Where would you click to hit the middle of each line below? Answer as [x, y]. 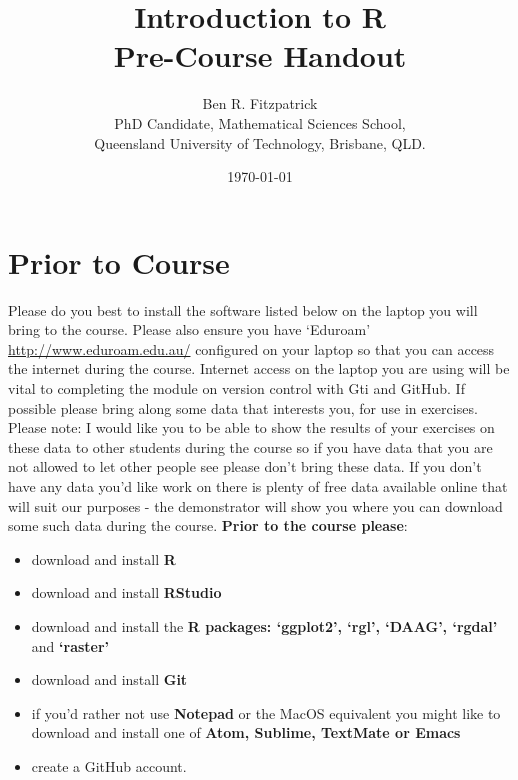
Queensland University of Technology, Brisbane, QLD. [260, 142]
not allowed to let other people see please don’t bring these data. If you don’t [245, 466]
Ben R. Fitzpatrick [260, 103]
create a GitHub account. [109, 765]
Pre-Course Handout [260, 55]
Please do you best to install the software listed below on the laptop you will [243, 309]
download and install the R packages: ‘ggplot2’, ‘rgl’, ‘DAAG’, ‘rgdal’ [264, 625]
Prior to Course [119, 261]
